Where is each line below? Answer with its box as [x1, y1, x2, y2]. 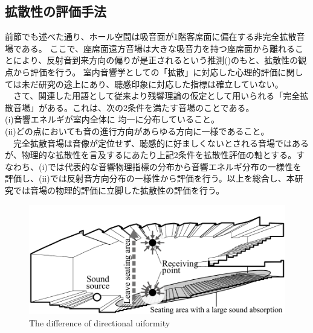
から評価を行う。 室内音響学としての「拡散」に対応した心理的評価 [13, 65, 278, 78]
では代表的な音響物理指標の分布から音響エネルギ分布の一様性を [47, 160, 302, 173]
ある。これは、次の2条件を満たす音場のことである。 [47, 101, 254, 113]
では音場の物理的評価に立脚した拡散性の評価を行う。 [13, 183, 225, 196]
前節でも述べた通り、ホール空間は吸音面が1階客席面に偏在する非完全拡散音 [5, 30, 305, 43]
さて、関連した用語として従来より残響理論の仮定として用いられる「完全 [13, 89, 300, 102]
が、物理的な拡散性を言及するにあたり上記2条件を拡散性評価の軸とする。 [5, 148, 297, 161]
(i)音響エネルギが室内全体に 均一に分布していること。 [5, 113, 220, 125]
